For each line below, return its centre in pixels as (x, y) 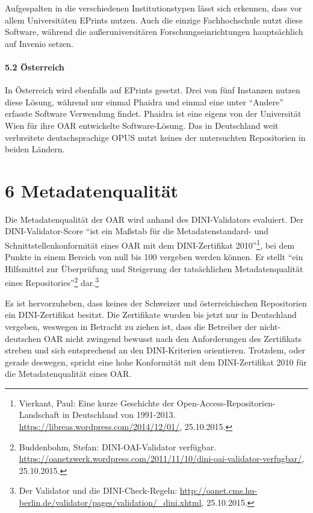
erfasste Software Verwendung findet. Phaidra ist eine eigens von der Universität (153, 113)
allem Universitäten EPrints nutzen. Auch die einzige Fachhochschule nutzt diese (154, 20)
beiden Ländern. (35, 149)
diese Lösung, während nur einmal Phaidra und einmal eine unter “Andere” (144, 101)
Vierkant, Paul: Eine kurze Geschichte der (97, 403)
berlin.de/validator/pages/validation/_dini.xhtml (110, 502)
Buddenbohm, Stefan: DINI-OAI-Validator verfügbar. (118, 446)
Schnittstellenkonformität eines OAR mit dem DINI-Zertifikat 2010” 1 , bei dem (150, 244)
